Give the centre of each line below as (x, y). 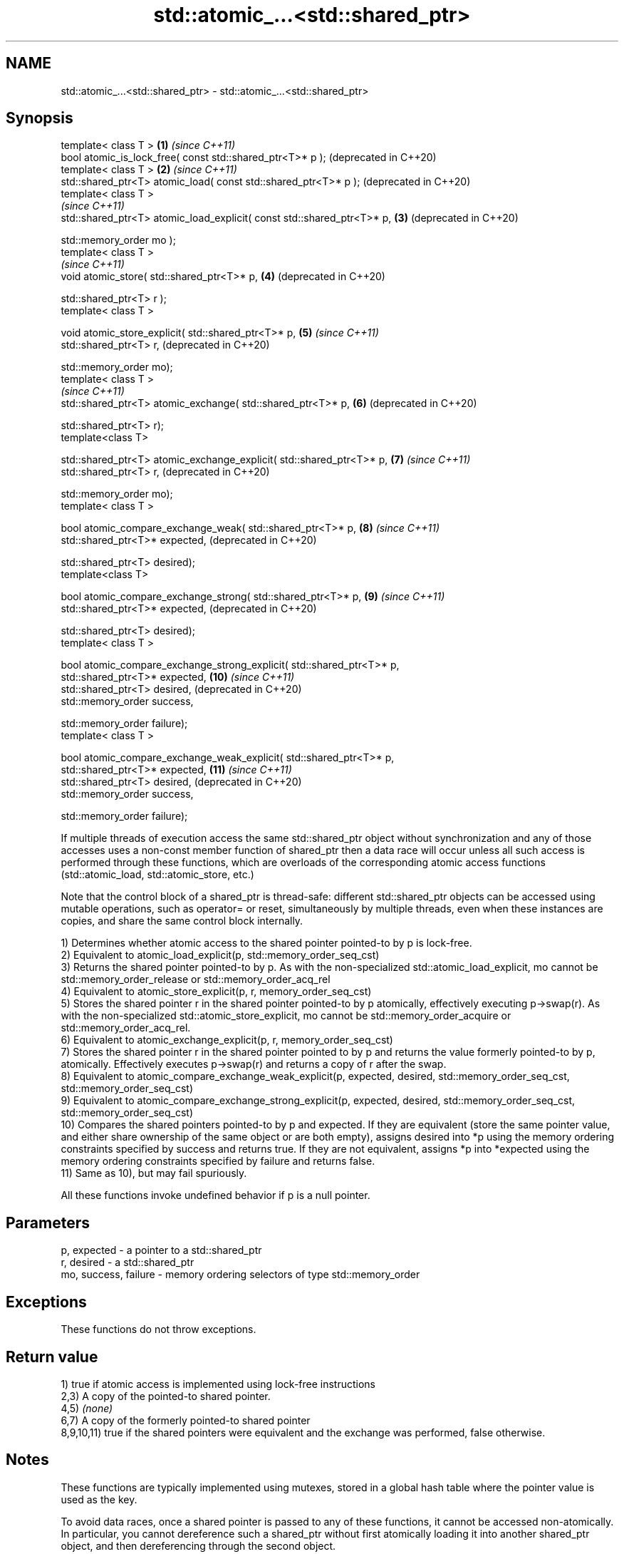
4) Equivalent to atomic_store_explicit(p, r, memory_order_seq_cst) (216, 992)
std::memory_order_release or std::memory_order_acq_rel (196, 979)
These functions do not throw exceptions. (158, 1329)
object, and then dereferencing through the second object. (198, 1545)
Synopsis (40, 118)
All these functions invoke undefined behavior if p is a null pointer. (215, 1195)
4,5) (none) (87, 1408)
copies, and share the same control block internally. (182, 921)
